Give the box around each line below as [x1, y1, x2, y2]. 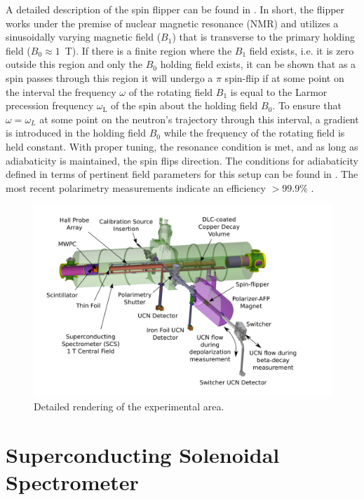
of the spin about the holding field [111, 98, 258, 113]
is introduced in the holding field [6, 125, 147, 140]
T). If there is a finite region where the [65, 43, 232, 57]
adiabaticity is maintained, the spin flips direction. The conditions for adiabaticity [6, 153, 358, 167]
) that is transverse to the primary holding [172, 29, 356, 44]
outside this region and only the [6, 57, 143, 71]
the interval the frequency [6, 84, 116, 99]
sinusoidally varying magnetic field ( [6, 29, 161, 44]
